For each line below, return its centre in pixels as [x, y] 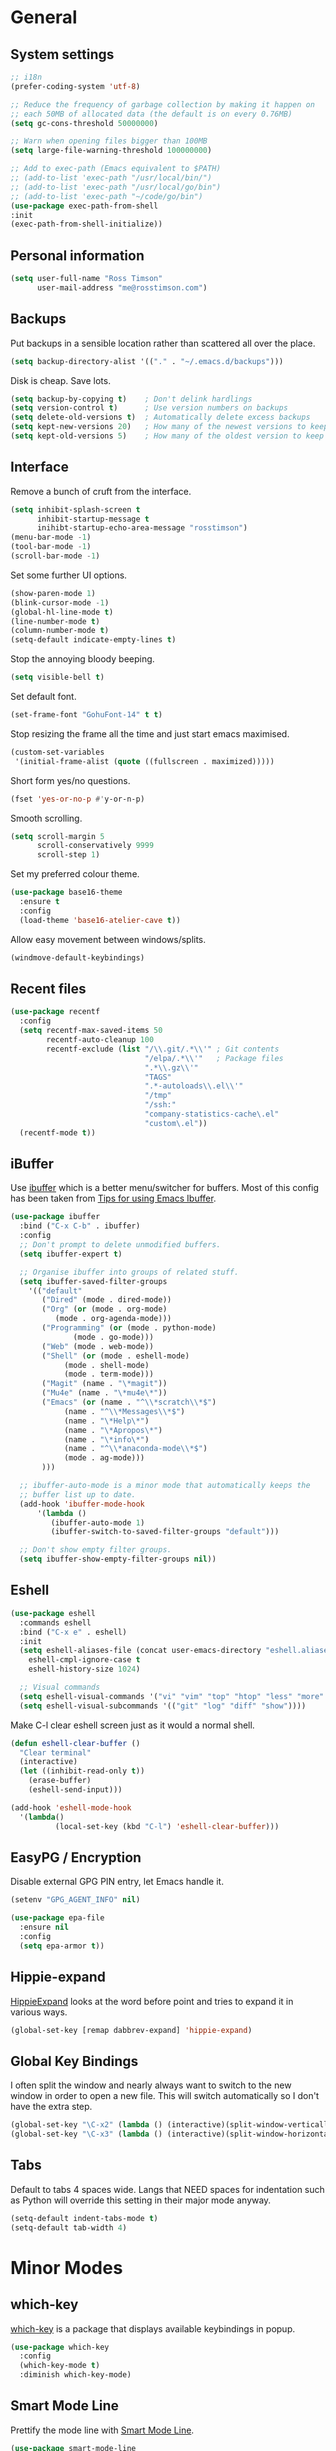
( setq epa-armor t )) [62, 1946]
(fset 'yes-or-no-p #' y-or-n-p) [77, 799]
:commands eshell [55, 1622]
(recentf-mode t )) [58, 1132]
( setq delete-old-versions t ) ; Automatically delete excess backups [160, 417]
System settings [62, 54]
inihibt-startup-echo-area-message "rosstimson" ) [142, 528]
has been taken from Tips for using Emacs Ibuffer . [113, 1198]
